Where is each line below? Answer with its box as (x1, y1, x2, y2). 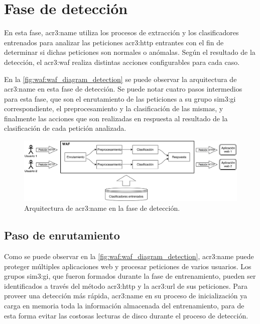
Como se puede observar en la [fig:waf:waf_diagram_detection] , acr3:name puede (4, 251, 254, 261)
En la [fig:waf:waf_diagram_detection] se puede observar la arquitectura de (4, 73, 237, 84)
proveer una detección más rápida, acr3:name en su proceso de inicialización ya (4, 290, 247, 301)
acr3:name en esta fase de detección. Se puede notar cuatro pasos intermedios (4, 84, 242, 94)
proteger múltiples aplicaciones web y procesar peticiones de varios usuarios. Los (4, 261, 251, 271)
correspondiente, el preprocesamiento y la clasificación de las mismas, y (4, 103, 223, 114)
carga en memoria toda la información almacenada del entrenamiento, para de (4, 300, 244, 310)
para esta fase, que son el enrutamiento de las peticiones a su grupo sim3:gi (4, 93, 236, 104)
